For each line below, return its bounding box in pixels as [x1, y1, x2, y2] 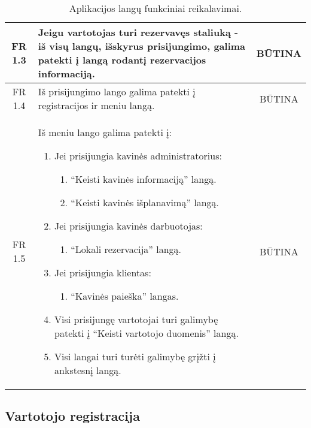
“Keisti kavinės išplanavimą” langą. [71, 195, 219, 209]
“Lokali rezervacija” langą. [71, 242, 181, 256]
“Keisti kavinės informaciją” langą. [71, 172, 217, 186]
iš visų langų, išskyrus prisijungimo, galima [38, 39, 246, 53]
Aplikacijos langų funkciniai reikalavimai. [69, 1, 242, 15]
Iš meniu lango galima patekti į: [38, 125, 172, 139]
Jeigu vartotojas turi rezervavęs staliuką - [38, 25, 239, 39]
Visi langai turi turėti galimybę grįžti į [54, 349, 216, 363]
